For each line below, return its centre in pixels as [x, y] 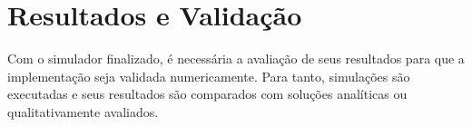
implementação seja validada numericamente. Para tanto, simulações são [209, 76]
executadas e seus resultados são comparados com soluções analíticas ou [207, 94]
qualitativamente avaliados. [83, 111]
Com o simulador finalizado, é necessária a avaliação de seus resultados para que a [236, 59]
